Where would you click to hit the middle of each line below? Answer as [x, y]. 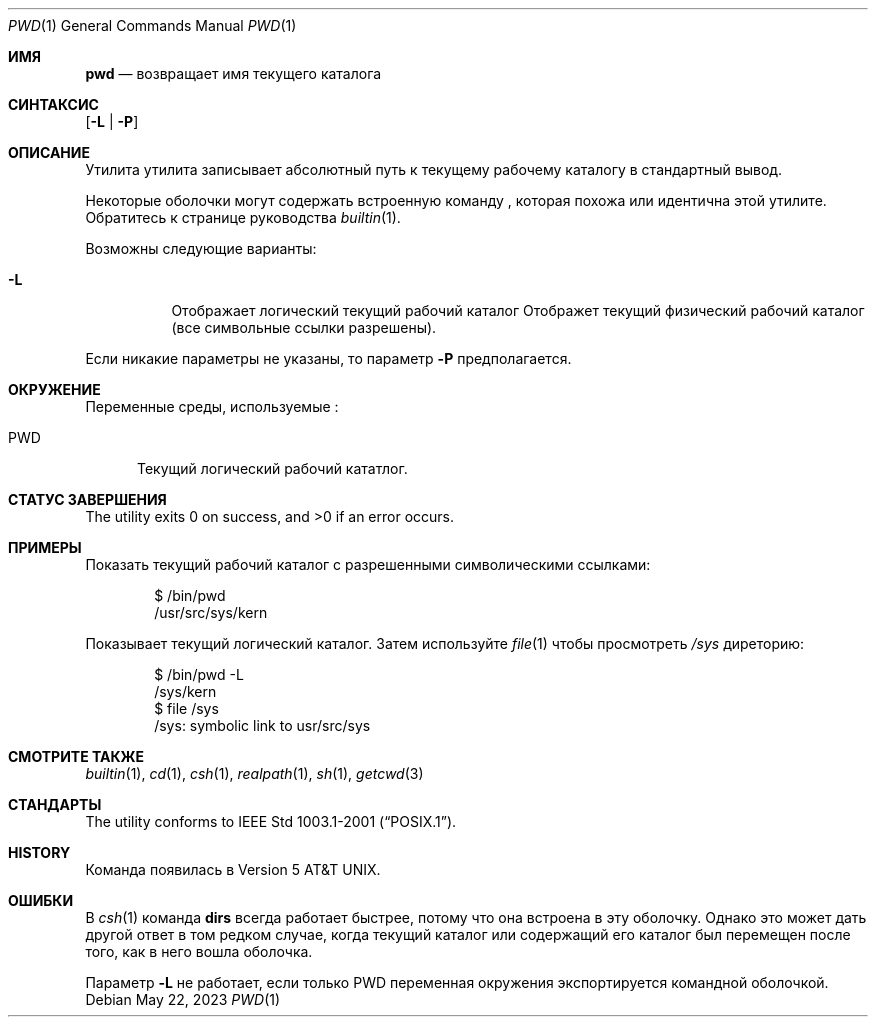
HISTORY [39, 852]
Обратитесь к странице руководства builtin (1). [243, 217]
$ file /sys [186, 708]
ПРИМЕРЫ [45, 547]
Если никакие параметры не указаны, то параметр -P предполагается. [328, 358]
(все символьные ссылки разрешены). [304, 327]
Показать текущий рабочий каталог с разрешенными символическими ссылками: [368, 564]
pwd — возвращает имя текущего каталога [233, 73]
